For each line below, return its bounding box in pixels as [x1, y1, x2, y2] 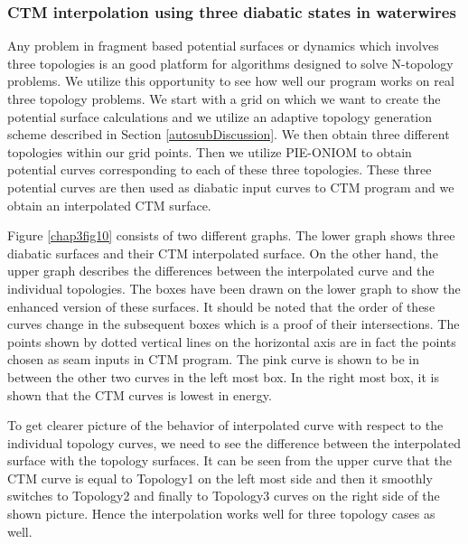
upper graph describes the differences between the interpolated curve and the [7, 261, 435, 280]
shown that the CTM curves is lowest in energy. [7, 385, 272, 404]
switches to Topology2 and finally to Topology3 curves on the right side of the [7, 486, 440, 505]
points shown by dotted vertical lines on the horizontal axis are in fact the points [7, 332, 456, 351]
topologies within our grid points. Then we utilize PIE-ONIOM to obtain [7, 142, 412, 161]
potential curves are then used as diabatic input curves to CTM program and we [7, 177, 454, 196]
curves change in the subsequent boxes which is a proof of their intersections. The [7, 314, 460, 333]
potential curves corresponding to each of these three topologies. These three [7, 160, 432, 179]
